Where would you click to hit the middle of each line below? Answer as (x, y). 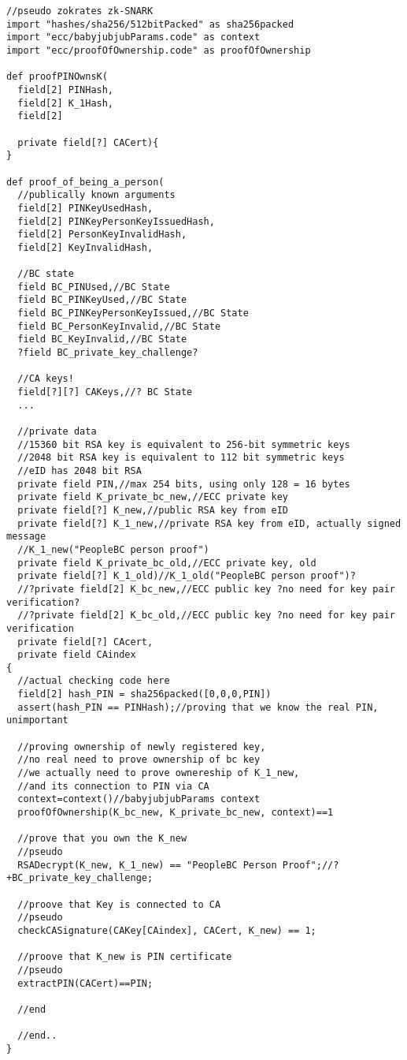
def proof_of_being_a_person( (85, 182)
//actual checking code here (94, 681)
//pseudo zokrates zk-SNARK (80, 11)
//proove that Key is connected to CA (119, 904)
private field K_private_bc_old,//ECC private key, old (167, 563)
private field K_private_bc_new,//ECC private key (153, 497)
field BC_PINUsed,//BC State (94, 287)
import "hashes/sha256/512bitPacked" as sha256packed (150, 24)
